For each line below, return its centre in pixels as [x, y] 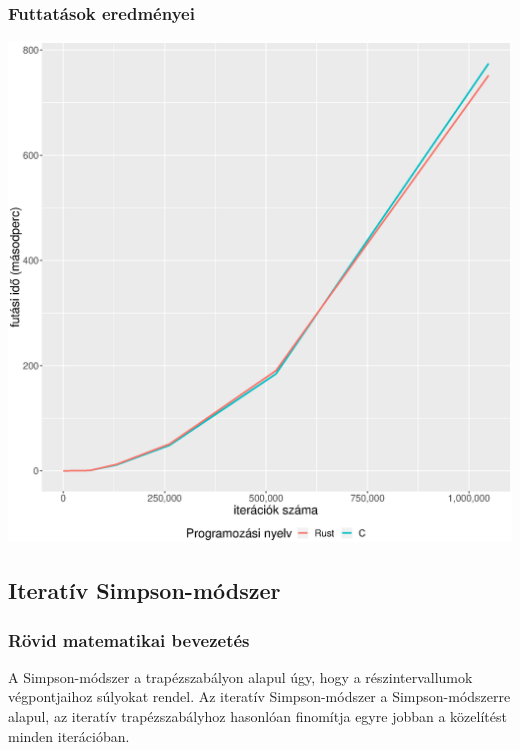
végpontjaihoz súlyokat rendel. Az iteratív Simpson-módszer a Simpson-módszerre [259, 696]
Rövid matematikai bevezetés [129, 639]
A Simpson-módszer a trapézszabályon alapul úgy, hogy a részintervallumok [240, 676]
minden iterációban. [69, 735]
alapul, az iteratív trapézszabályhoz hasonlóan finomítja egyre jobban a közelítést [257, 716]
